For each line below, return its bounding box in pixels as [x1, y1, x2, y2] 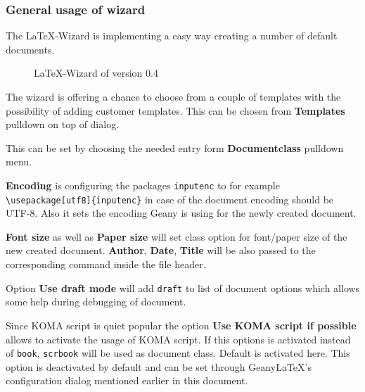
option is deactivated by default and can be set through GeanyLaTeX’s [6, 359, 312, 374]
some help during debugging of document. [6, 294, 186, 309]
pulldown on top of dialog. [6, 117, 120, 132]
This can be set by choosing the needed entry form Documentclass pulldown [6, 140, 344, 155]
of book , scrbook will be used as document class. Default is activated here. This [6, 346, 350, 360]
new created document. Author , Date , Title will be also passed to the [6, 243, 316, 258]
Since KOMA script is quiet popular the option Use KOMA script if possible [6, 317, 357, 332]
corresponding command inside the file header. [6, 257, 206, 272]
